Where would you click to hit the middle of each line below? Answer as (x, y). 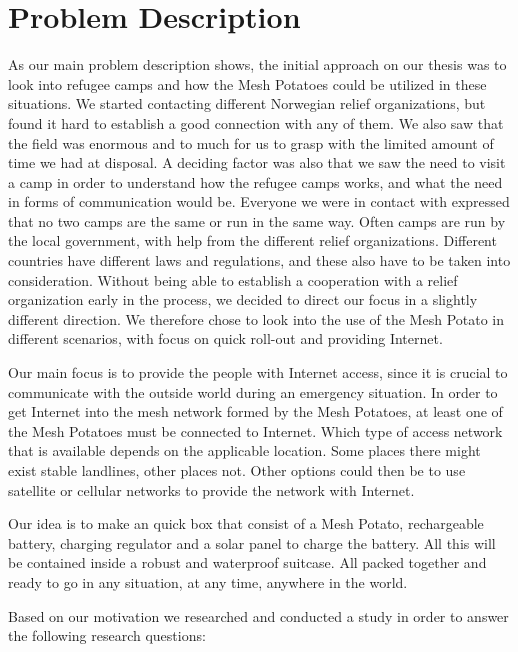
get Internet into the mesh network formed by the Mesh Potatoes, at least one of (255, 411)
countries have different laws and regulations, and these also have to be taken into (259, 260)
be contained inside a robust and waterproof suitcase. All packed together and (247, 562)
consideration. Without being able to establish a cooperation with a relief (233, 279)
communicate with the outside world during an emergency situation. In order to (253, 391)
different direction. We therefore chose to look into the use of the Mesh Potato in (256, 318)
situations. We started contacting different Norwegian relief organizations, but (247, 103)
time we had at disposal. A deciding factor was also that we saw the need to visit (257, 162)
